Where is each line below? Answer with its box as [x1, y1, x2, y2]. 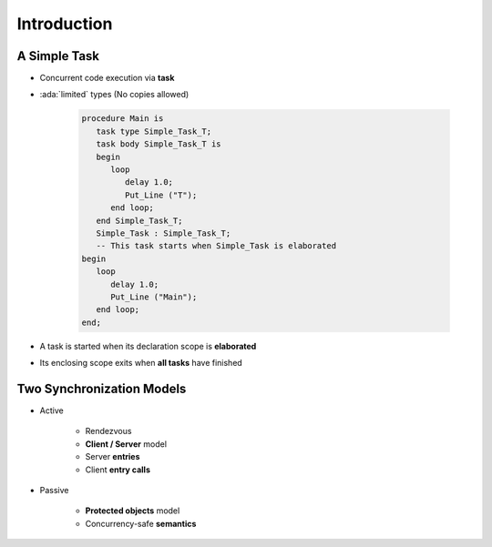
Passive [39, 484, 69, 495]
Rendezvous [85, 426, 132, 437]
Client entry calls [85, 464, 150, 475]
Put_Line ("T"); [124, 189, 198, 200]
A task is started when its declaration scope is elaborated [39, 340, 257, 351]
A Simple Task [16, 48, 100, 64]
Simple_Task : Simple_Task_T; [96, 228, 231, 238]
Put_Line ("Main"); [110, 291, 198, 302]
